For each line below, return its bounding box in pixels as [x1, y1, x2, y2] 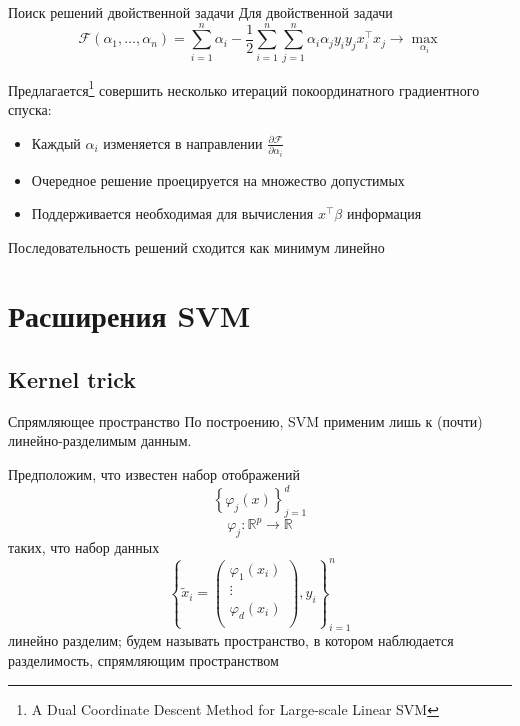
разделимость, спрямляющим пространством [8, 650, 279, 671]
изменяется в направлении [103, 132, 263, 153]
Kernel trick [8, 364, 137, 395]
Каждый [31, 132, 81, 153]
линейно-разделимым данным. [8, 430, 192, 451]
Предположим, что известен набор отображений [8, 464, 300, 485]
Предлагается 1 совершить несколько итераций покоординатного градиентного [8, 76, 480, 100]
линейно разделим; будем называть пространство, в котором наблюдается [8, 630, 454, 651]
